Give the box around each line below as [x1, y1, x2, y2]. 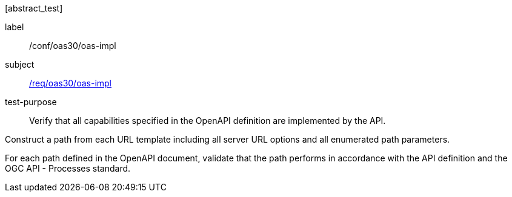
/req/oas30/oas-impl [29, 78, 112, 88]
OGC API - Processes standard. [5, 163, 131, 173]
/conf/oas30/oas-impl [29, 40, 116, 51]
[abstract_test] [5, 3, 63, 13]
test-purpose [5, 97, 57, 107]
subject [5, 59, 35, 69]
